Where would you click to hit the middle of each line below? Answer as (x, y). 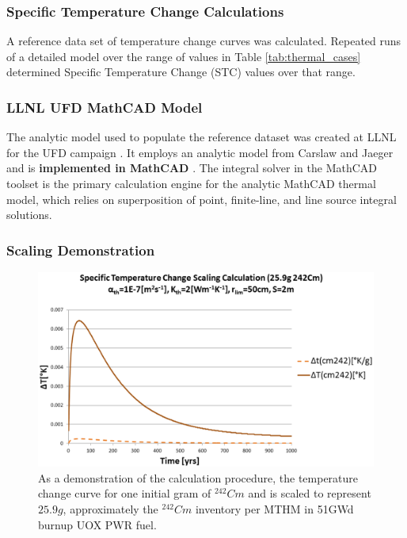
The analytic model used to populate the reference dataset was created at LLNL (202, 137)
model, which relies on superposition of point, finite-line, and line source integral (202, 199)
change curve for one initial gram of (125, 493)
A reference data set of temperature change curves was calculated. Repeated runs (204, 41)
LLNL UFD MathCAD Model (105, 107)
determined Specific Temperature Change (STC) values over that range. (181, 72)
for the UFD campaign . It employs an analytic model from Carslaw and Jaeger (200, 152)
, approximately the (110, 508)
